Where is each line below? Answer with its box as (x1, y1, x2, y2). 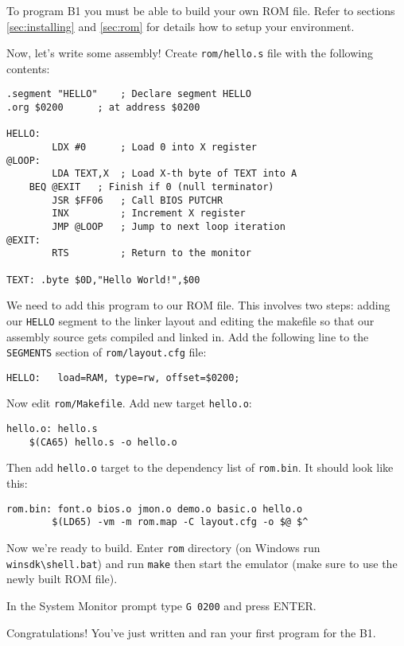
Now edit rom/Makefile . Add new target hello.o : (6, 395, 252, 411)
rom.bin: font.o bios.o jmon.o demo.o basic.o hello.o (6, 503, 303, 515)
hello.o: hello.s (6, 423, 98, 435)
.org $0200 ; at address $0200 (6, 102, 200, 114)
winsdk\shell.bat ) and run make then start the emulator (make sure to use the (6, 555, 398, 571)
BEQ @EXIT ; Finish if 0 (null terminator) (29, 181, 274, 193)
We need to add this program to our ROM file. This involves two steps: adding (6, 297, 390, 313)
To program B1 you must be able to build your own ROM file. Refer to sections (6, 2, 395, 18)
